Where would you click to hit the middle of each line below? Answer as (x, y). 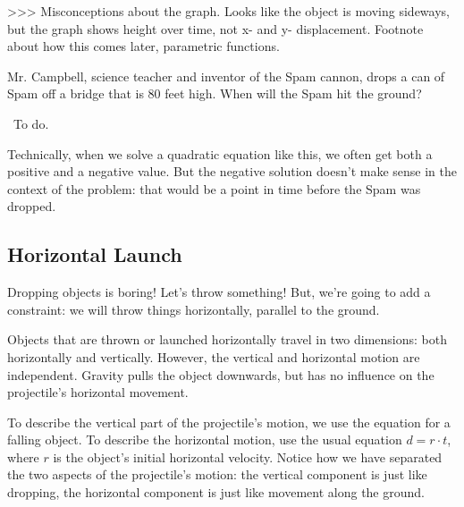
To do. (31, 123)
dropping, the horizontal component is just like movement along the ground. (216, 492)
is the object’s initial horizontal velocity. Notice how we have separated (248, 456)
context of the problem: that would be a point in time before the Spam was (214, 188)
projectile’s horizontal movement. (98, 392)
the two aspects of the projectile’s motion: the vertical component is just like (217, 474)
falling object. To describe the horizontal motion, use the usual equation (205, 439)
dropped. (32, 206)
